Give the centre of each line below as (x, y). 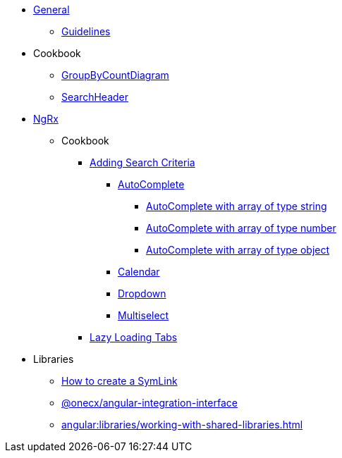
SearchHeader (95, 97)
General (51, 10)
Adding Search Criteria (142, 162)
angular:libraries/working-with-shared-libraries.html (182, 425)
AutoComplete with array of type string (237, 206)
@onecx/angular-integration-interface (149, 403)
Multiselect (143, 315)
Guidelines (86, 31)
